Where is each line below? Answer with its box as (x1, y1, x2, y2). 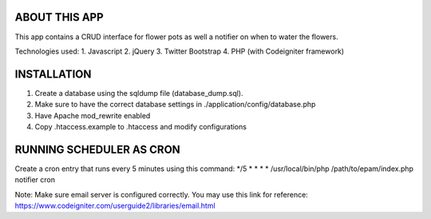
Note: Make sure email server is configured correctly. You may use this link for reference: (14, 189, 309, 199)
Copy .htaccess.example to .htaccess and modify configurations (34, 121, 247, 131)
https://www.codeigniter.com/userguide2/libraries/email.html (14, 201, 215, 211)
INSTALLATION (14, 67, 92, 81)
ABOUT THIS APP (14, 10, 104, 24)
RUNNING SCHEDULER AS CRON (14, 142, 181, 156)
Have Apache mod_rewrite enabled (34, 110, 151, 120)
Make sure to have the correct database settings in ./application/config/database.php (34, 100, 316, 109)
